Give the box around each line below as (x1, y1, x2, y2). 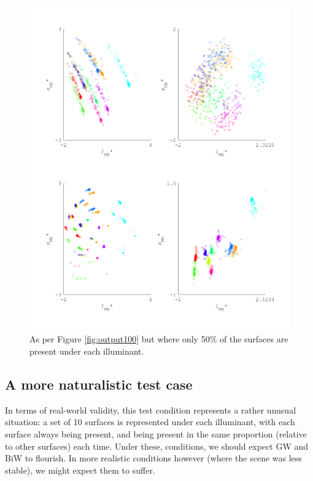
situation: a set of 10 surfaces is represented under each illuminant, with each (5, 415, 295, 428)
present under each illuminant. (29, 344, 144, 357)
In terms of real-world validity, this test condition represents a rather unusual (5, 403, 296, 416)
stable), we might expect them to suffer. (5, 463, 155, 476)
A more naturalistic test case (5, 374, 193, 393)
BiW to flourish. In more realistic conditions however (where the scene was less (5, 452, 302, 464)
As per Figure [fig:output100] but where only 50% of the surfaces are (29, 333, 288, 345)
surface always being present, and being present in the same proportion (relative (5, 427, 307, 440)
